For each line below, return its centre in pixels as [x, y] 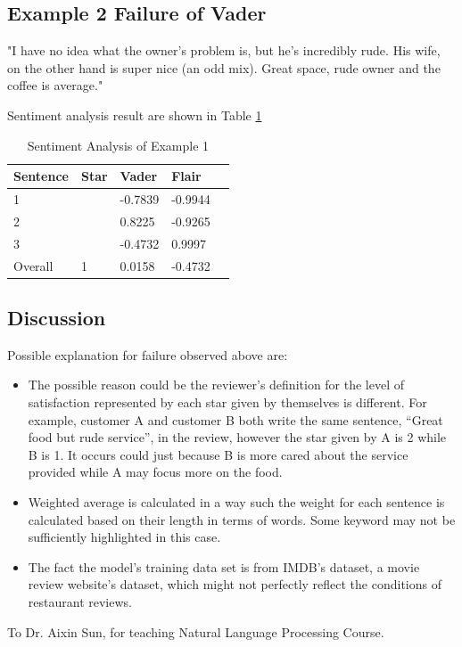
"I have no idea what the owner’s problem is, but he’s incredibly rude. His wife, [224, 50]
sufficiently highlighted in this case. [124, 537]
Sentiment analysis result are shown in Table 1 [135, 115]
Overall [33, 265]
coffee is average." [55, 85]
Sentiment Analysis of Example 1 [118, 145]
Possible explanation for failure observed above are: [148, 354]
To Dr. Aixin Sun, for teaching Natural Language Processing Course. [196, 631]
